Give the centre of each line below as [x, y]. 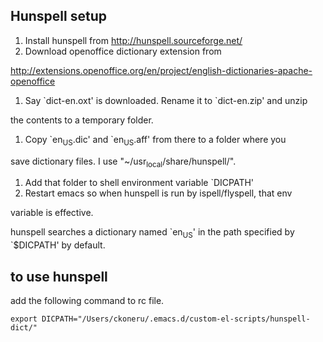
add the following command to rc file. [87, 301]
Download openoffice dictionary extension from [123, 51]
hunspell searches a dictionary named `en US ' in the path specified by [152, 233]
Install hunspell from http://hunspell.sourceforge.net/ [133, 40]
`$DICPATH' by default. [58, 245]
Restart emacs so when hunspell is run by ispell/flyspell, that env [158, 193]
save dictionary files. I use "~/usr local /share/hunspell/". [123, 162]
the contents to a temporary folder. [82, 120]
